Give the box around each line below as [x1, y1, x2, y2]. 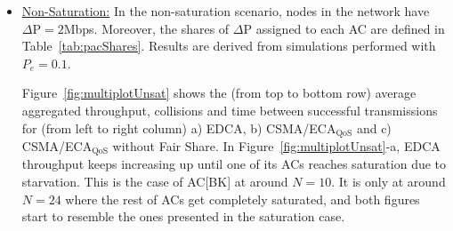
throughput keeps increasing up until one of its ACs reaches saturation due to [21, 155, 447, 173]
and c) [356, 118, 392, 137]
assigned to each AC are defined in [255, 19, 445, 37]
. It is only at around [331, 172, 446, 191]
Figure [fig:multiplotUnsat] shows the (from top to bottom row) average [21, 84, 417, 102]
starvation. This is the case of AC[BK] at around [21, 172, 288, 191]
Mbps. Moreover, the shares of [63, 19, 230, 37]
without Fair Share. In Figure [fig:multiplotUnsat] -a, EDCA [112, 137, 441, 155]
